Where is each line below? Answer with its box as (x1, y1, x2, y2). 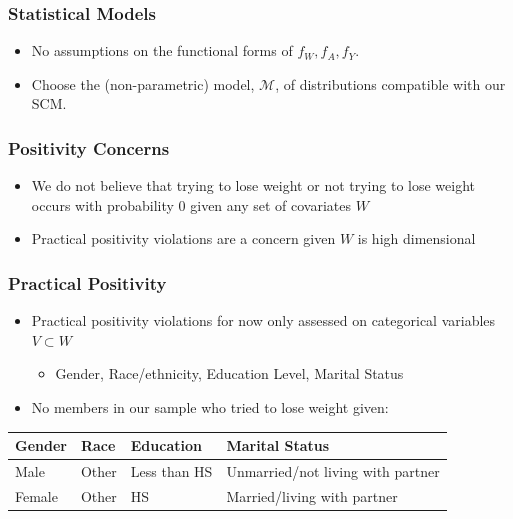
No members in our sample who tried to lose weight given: (31, 397, 389, 417)
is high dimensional (357, 228, 476, 249)
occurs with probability (31, 194, 174, 215)
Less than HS (130, 460, 213, 481)
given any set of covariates (190, 194, 352, 215)
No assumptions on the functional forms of (31, 40, 293, 61)
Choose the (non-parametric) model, (31, 73, 255, 94)
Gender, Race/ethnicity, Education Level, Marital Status (55, 363, 404, 384)
